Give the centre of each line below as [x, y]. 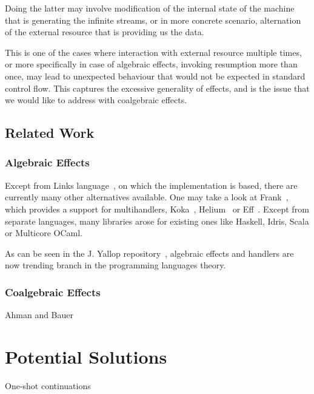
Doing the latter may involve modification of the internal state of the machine [150, 8]
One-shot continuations [48, 385]
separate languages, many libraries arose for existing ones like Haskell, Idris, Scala [157, 221]
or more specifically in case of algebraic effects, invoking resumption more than [151, 64]
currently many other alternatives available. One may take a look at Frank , [147, 197]
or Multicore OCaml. [44, 233]
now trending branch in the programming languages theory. [115, 265]
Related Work [50, 133]
